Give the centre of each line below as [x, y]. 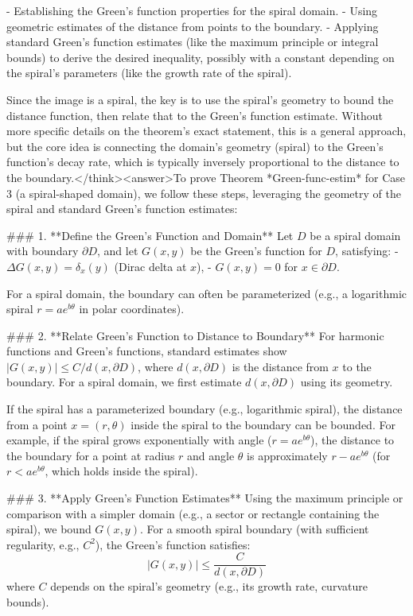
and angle [211, 455]
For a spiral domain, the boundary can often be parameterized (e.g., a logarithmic [206, 293]
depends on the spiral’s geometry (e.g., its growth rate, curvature [209, 586]
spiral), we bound [49, 529]
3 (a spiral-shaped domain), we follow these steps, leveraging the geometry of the [204, 193]
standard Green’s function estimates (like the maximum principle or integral [193, 42]
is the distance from [280, 366]
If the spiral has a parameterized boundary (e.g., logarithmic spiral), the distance [205, 409]
